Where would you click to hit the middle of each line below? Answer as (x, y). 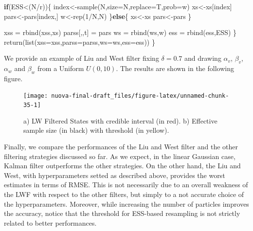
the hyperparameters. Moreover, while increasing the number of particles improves (126, 204)
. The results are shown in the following (175, 68)
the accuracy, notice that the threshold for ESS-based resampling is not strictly (122, 213)
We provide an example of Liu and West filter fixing (81, 58)
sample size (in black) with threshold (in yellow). (96, 130)
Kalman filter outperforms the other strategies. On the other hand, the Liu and (122, 166)
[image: (36, 96)
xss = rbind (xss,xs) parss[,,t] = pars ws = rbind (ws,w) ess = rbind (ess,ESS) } (120, 32)
